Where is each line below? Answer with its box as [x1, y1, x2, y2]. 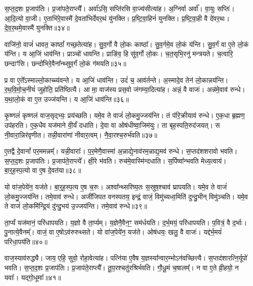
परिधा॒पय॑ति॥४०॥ [4, 236, 47, 246]
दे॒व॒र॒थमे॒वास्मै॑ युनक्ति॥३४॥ [4, 23, 70, 33]
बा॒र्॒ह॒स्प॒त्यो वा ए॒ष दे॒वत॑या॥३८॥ [4, 165, 81, 175]
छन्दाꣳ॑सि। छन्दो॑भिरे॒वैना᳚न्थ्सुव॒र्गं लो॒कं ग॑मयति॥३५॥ [4, 58, 126, 68]
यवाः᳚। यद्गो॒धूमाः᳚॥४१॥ [4, 272, 61, 282]
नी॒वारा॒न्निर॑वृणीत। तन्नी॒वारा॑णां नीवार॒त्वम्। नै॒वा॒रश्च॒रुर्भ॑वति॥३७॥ [4, 129, 158, 140]
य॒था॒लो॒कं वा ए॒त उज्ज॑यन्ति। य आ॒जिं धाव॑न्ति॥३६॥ [4, 94, 129, 104]
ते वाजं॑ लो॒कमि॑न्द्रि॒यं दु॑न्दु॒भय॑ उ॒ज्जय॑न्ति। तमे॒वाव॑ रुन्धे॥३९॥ [4, 201, 147, 211]
